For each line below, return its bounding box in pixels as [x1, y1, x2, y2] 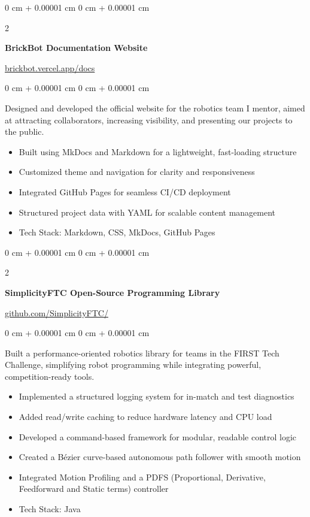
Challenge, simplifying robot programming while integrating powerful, [5, 358, 262, 371]
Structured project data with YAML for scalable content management [19, 205, 276, 218]
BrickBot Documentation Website [5, 41, 148, 54]
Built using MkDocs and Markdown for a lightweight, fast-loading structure [19, 145, 297, 158]
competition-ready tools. [5, 370, 95, 382]
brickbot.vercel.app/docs [5, 61, 95, 74]
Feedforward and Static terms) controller [19, 482, 169, 495]
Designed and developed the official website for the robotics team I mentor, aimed [5, 101, 305, 114]
